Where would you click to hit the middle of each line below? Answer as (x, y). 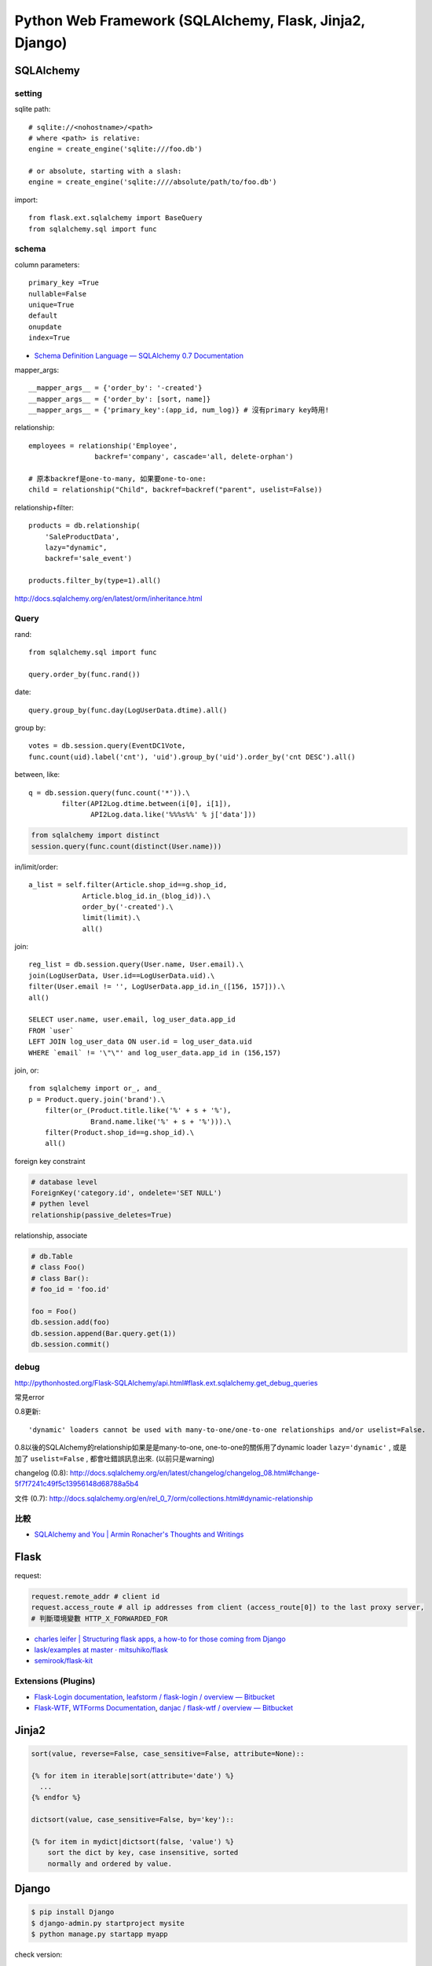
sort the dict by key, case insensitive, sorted (143, 1853)
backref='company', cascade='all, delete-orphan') (194, 457)
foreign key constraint (50, 1161)
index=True (49, 338)
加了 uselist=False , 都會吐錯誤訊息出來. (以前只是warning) (115, 1458)
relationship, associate (51, 1235)
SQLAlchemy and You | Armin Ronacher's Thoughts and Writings (139, 1534)
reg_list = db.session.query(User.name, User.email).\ (136, 965)
